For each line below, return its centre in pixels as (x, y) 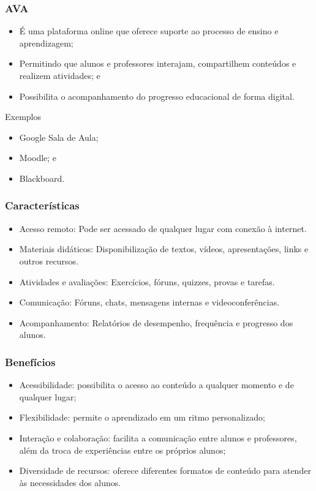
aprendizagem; (46, 43)
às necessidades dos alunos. (70, 482)
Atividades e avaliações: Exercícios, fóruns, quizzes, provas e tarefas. (147, 281)
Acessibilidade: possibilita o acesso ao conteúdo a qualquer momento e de (156, 385)
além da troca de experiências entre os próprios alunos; (122, 450)
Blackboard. (42, 178)
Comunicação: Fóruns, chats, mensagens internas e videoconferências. (149, 302)
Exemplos (23, 117)
